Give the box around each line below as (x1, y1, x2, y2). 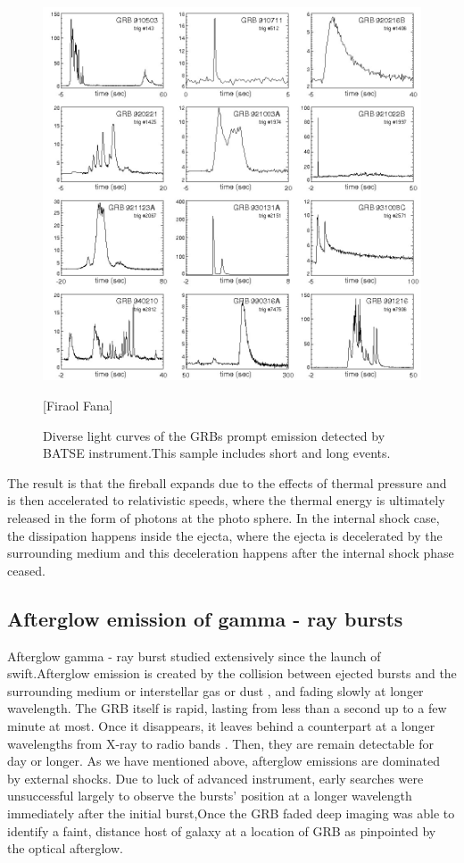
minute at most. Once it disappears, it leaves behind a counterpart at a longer (7, 716, 435, 734)
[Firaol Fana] (43, 396, 113, 415)
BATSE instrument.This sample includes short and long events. (43, 444, 391, 462)
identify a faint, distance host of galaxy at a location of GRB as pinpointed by (7, 821, 436, 840)
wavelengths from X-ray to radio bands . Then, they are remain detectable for (7, 734, 434, 752)
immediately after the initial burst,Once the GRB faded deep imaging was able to (7, 803, 455, 822)
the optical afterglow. (7, 839, 123, 858)
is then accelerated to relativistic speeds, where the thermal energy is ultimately (7, 491, 445, 510)
